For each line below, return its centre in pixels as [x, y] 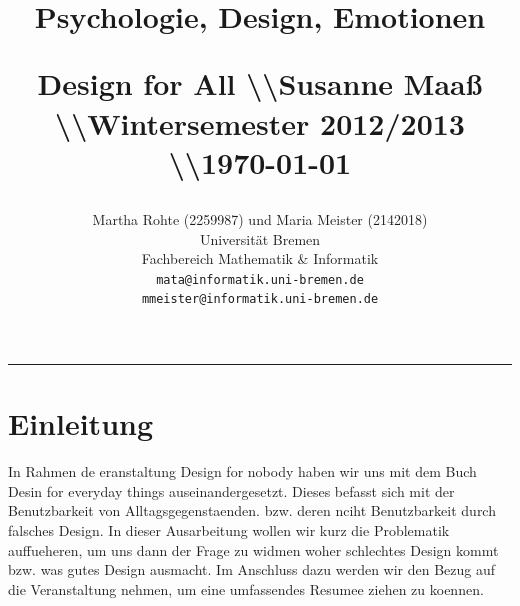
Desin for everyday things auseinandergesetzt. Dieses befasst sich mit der [231, 490]
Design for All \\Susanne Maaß [260, 83]
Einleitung [81, 423]
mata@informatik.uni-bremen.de [260, 279]
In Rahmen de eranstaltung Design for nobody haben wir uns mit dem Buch [242, 471]
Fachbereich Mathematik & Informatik [260, 258]
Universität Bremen [260, 238]
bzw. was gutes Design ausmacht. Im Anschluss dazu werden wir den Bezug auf [252, 569]
